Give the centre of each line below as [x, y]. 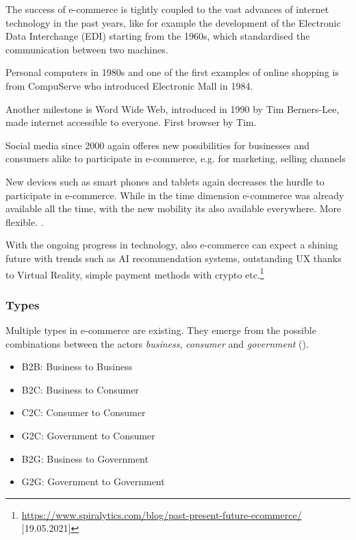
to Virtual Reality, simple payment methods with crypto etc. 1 [135, 273]
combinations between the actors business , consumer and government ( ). [157, 343]
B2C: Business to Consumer [80, 389]
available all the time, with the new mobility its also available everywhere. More [174, 208]
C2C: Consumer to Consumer [84, 412]
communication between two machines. [87, 49]
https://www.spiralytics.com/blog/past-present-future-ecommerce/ [162, 514]
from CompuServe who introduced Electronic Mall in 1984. [129, 85]
